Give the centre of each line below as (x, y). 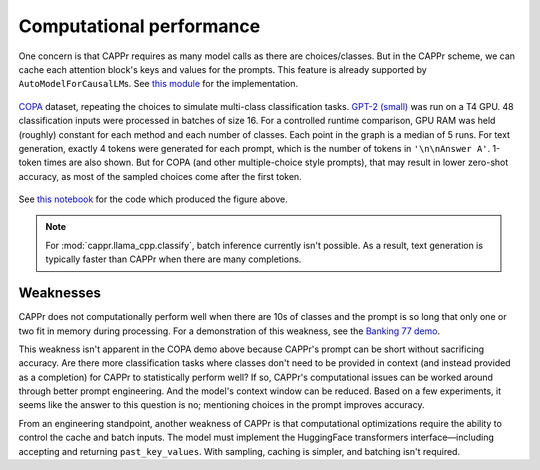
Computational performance (139, 26)
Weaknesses (60, 293)
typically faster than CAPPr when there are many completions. (173, 259)
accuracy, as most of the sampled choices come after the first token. (160, 176)
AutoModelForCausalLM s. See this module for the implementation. (158, 84)
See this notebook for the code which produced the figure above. (153, 199)
